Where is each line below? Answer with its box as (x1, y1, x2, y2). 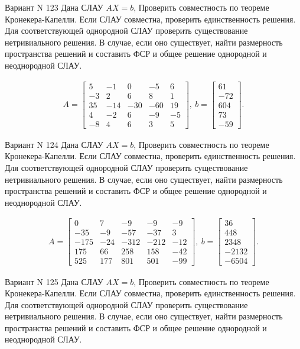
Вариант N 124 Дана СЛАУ (5, 138, 103, 150)
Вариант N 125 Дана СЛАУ (5, 275, 103, 287)
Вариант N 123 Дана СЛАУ (5, 1, 103, 13)
